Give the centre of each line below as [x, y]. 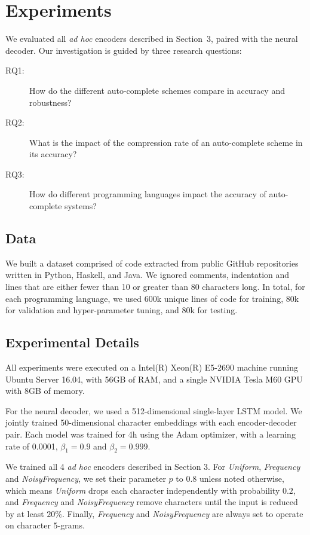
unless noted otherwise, [242, 478]
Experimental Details [72, 342]
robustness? [50, 102]
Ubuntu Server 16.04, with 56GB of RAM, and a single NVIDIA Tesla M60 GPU [154, 379]
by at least [25, 513]
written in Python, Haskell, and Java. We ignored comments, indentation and [148, 275]
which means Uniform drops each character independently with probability [143, 490]
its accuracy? [53, 154]
